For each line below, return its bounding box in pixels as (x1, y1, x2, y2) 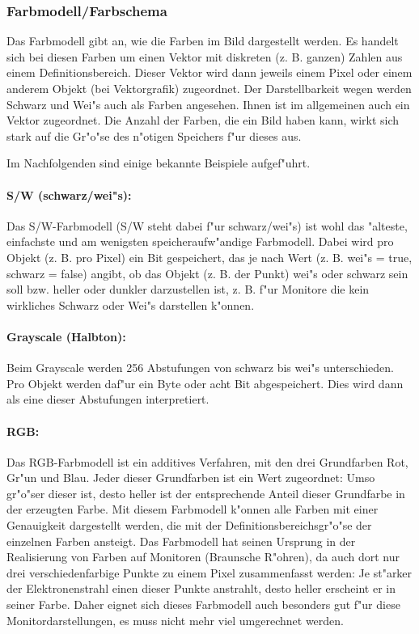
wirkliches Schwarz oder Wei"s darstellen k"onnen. (6, 296, 255, 313)
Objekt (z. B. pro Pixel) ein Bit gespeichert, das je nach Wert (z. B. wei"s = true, (6, 248, 413, 265)
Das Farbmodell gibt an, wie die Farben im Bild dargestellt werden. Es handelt (6, 32, 399, 49)
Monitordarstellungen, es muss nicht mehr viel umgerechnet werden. (6, 611, 344, 628)
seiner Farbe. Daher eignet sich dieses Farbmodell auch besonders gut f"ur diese (6, 596, 400, 613)
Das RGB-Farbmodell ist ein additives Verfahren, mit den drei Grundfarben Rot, (6, 453, 408, 470)
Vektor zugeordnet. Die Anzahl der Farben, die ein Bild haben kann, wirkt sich (6, 112, 400, 129)
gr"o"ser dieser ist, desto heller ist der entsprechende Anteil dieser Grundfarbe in (6, 484, 405, 501)
